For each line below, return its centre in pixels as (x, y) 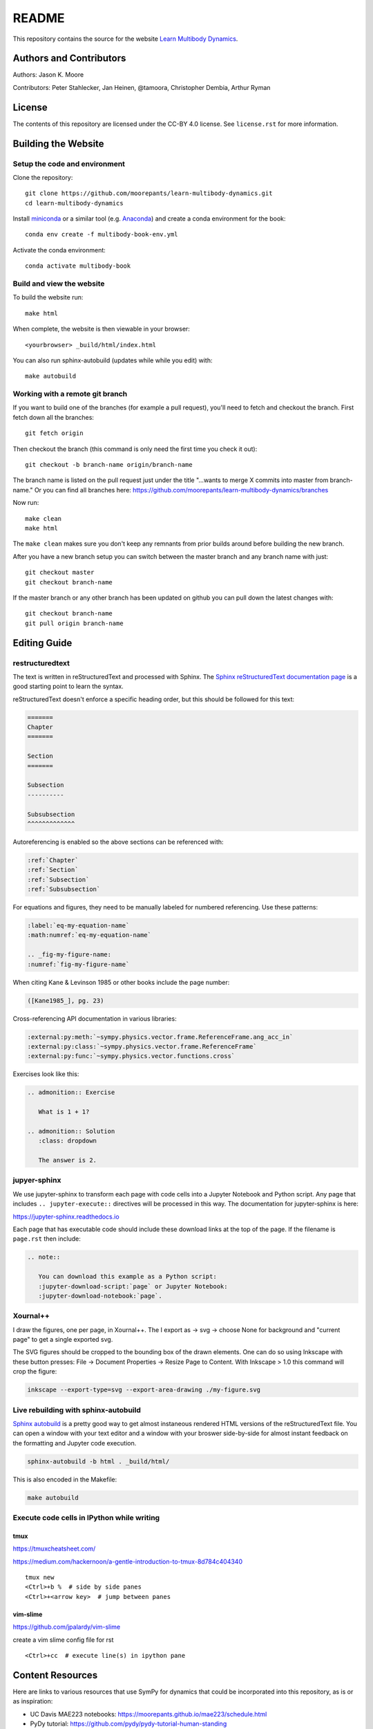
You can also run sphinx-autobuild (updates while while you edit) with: (113, 360)
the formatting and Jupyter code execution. (75, 1443)
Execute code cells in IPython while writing (86, 1518)
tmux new (40, 1577)
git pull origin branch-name (74, 623)
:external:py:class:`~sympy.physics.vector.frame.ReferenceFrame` (142, 1046)
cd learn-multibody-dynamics (74, 203)
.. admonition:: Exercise (71, 1092)
